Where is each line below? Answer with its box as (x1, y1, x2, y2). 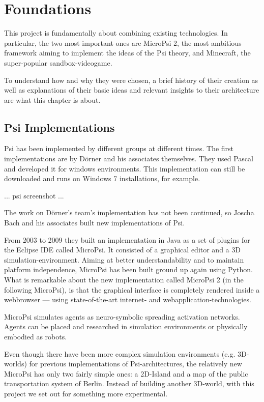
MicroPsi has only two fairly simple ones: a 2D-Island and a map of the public (4, 368, 248, 379)
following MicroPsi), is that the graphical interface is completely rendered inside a (4, 284, 260, 295)
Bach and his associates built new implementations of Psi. (4, 217, 185, 228)
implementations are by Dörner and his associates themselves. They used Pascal (4, 153, 253, 164)
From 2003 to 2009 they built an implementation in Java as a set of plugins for (4, 234, 250, 245)
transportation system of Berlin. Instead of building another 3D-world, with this (4, 378, 254, 389)
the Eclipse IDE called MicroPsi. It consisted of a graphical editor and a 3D (4, 244, 241, 255)
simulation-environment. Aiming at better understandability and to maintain (4, 254, 244, 265)
